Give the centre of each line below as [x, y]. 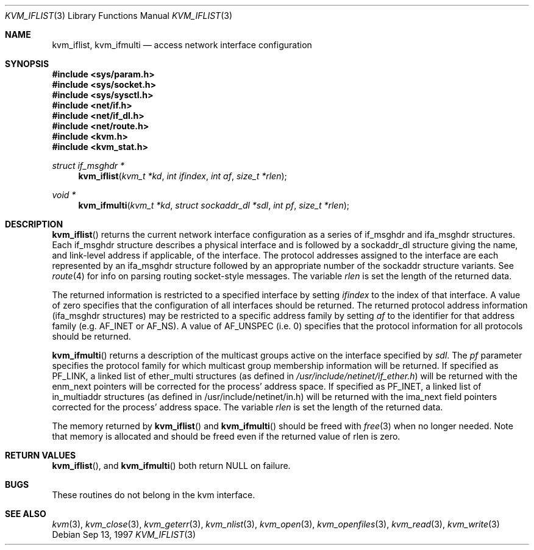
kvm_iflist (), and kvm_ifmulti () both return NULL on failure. [171, 466]
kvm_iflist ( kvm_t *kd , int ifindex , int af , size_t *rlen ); [183, 176]
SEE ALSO [26, 514]
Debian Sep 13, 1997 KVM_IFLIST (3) [124, 534]
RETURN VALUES [41, 455]
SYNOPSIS [27, 64]
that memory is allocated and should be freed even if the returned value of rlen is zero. [226, 436]
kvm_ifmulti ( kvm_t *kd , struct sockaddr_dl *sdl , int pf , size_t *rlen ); [214, 205]
